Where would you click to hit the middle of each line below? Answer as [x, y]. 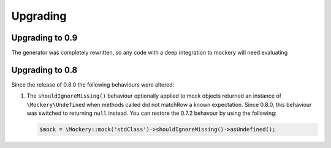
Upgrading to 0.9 [44, 38]
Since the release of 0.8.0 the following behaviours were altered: [93, 84]
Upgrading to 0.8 [44, 70]
